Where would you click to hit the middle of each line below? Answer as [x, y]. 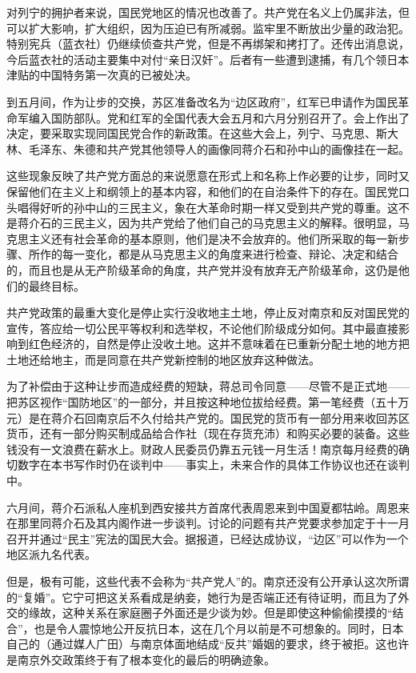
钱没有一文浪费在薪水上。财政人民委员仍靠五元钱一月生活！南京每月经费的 [202, 449]
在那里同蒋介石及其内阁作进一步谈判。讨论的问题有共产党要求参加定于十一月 [208, 523]
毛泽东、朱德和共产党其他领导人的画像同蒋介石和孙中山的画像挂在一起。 [219, 148]
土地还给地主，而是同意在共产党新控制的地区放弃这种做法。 [163, 359]
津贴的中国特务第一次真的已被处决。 [102, 75]
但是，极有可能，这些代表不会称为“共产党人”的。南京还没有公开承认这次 [197, 581]
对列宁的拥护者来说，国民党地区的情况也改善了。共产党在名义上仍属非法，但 [208, 12]
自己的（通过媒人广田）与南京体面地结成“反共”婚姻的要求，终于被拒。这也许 [208, 644]
